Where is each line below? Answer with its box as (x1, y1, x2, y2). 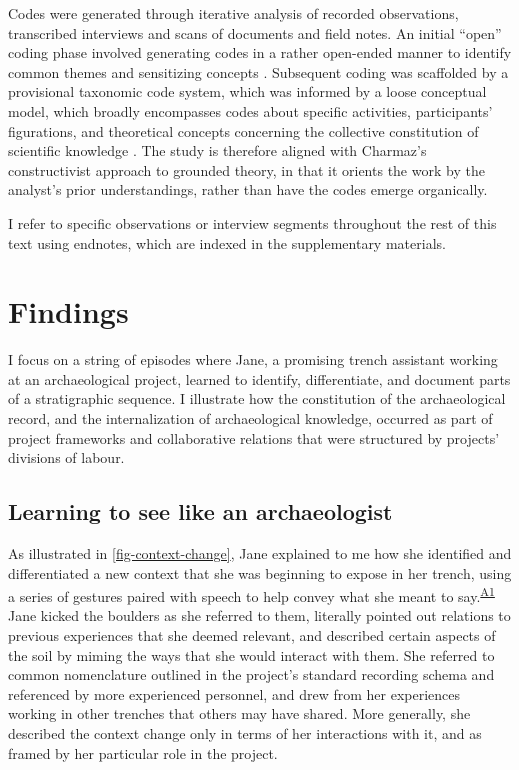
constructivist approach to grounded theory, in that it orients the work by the (8, 159, 485, 180)
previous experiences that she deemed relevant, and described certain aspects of (8, 625, 496, 646)
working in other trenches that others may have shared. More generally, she (8, 703, 471, 724)
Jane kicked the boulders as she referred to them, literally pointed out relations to (8, 605, 511, 626)
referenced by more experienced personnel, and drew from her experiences (8, 683, 460, 704)
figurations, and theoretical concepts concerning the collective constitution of (8, 120, 479, 141)
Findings (8, 291, 129, 332)
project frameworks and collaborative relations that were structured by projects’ (8, 427, 500, 448)
